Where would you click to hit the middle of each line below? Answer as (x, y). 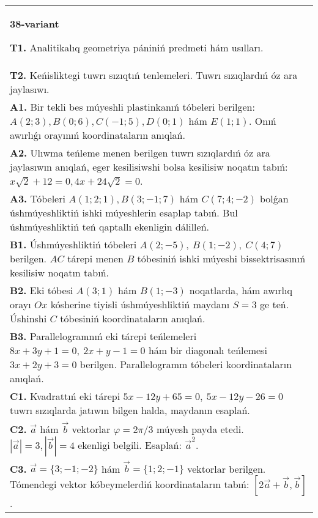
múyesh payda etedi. (200, 429)
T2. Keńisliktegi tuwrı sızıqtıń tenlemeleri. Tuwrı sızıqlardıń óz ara (154, 75)
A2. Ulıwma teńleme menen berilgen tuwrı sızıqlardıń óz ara (140, 153)
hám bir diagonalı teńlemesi (208, 350)
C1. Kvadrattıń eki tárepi (65, 396)
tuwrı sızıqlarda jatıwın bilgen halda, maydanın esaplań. (130, 410)
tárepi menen (95, 258)
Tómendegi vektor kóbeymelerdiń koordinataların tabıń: (130, 484)
